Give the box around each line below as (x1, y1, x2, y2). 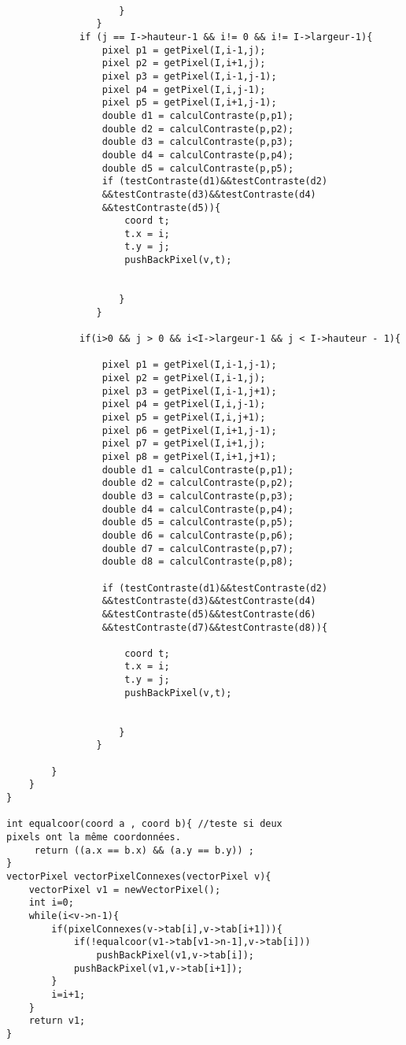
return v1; (28, 1015, 86, 1027)
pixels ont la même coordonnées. (6, 832, 181, 843)
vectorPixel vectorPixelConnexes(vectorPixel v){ (6, 870, 271, 882)
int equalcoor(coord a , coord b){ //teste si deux (6, 818, 282, 830)
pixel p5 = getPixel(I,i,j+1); (101, 412, 266, 423)
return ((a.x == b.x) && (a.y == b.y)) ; (34, 844, 254, 856)
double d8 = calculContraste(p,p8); (101, 556, 294, 568)
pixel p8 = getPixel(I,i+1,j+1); (101, 450, 277, 462)
